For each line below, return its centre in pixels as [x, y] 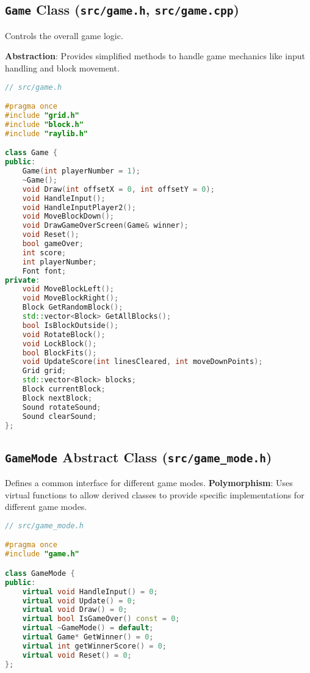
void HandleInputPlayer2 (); [79, 207]
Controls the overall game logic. [64, 35]
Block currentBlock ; [64, 389]
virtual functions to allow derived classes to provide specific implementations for [155, 494]
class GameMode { [40, 573]
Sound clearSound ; [59, 416]
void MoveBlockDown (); [68, 216]
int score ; [44, 253]
